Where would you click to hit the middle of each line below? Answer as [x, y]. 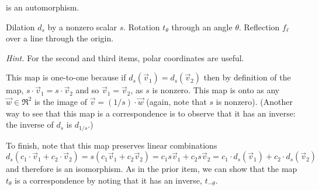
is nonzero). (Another [254, 101]
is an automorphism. [43, 7]
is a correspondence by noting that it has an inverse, [108, 180]
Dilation [20, 27]
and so [87, 90]
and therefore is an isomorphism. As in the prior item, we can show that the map [152, 169]
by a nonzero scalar [82, 27]
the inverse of [30, 124]
